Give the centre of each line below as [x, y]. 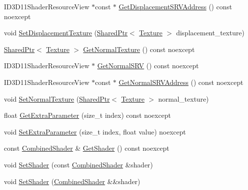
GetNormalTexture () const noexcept [139, 49]
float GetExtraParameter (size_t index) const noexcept [87, 115]
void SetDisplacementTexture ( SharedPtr [66, 33]
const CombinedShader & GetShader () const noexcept [87, 148]
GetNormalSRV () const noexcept [148, 66]
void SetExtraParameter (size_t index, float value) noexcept [95, 131]
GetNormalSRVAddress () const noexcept [181, 82]
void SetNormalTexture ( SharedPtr [57, 98]
